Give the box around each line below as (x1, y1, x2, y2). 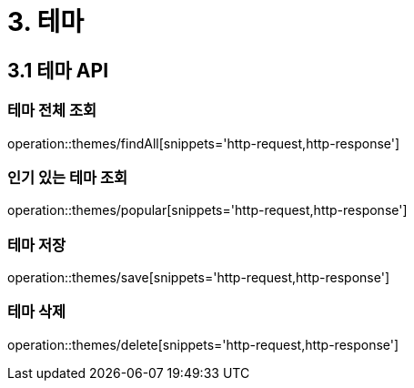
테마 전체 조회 (7, 101, 97, 120)
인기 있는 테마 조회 (7, 168, 128, 187)
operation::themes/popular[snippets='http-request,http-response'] (7, 202, 408, 219)
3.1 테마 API (7, 58, 109, 82)
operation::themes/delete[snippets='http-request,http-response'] (7, 336, 399, 352)
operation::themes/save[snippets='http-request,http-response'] (7, 270, 389, 286)
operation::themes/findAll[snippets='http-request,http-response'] (7, 135, 400, 151)
